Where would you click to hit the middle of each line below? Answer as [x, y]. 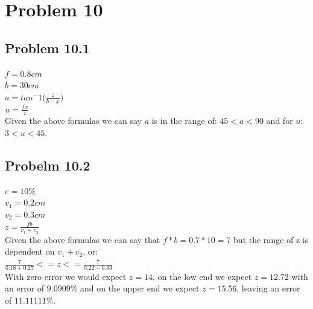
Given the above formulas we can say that [83, 239]
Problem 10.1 [47, 47]
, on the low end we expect [202, 276]
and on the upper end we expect [140, 288]
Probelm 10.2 [48, 165]
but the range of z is [271, 239]
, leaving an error [268, 288]
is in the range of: [184, 121]
